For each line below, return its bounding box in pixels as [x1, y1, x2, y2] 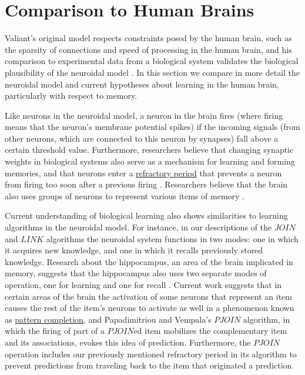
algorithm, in [243, 313, 290, 325]
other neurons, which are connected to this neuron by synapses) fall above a [5, 132, 279, 144]
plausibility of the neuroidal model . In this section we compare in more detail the [5, 66, 300, 78]
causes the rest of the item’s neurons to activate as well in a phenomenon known [5, 302, 294, 314]
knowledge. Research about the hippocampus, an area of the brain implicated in [5, 255, 293, 267]
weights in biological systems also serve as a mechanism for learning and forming [5, 155, 295, 168]
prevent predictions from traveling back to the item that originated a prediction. [5, 359, 294, 371]
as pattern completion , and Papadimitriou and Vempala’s [5, 313, 212, 325]
